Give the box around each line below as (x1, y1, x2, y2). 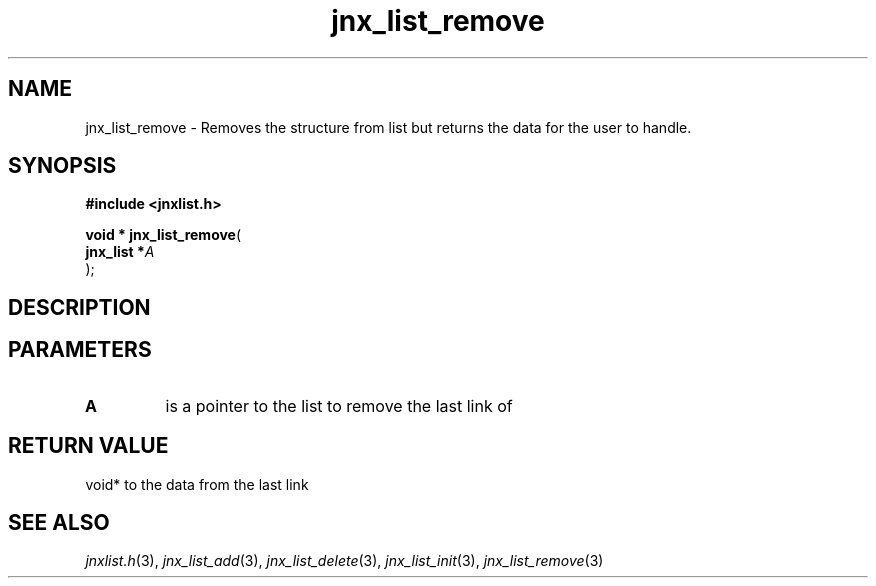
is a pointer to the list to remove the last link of (165, 395, 513, 416)
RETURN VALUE (8, 433, 169, 459)
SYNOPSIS (8, 153, 117, 179)
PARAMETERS (8, 337, 152, 363)
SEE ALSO (8, 509, 110, 535)
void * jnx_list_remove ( (85, 226, 242, 244)
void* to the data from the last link (85, 475, 309, 493)
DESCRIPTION (8, 294, 151, 320)
